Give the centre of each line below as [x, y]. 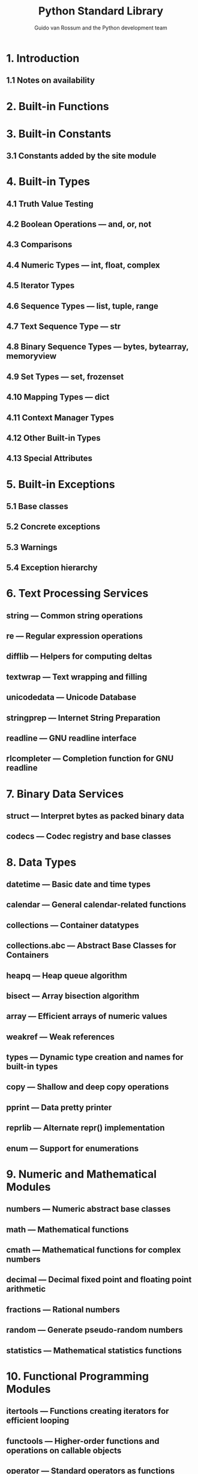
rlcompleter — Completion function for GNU [90, 759]
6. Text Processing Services [77, 594]
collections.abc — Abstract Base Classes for [91, 946]
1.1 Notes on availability [50, 80]
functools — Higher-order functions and [83, 1441]
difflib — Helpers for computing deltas [79, 656]
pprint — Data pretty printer [59, 1107]
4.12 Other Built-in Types [53, 438]
